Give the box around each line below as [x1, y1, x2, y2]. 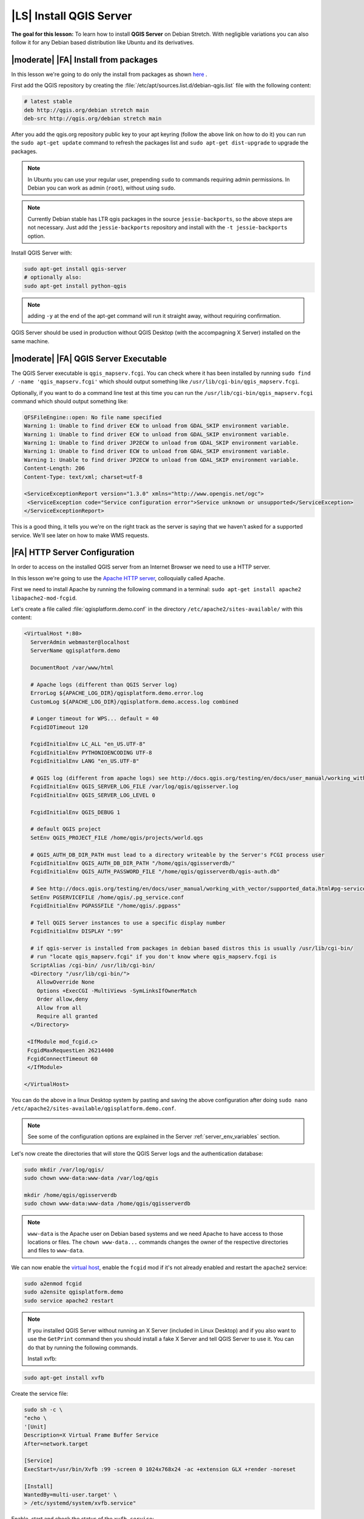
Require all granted [36, 1012, 98, 1020]
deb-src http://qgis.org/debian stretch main [24, 115, 162, 122]
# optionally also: [24, 274, 82, 281]
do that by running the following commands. [27, 1343, 138, 1351]
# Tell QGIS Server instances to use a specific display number [30, 919, 226, 926]
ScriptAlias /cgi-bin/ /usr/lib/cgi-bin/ [30, 962, 156, 969]
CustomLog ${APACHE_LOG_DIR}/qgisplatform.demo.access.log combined [30, 698, 239, 705]
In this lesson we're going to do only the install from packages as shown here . [11, 70, 207, 78]
